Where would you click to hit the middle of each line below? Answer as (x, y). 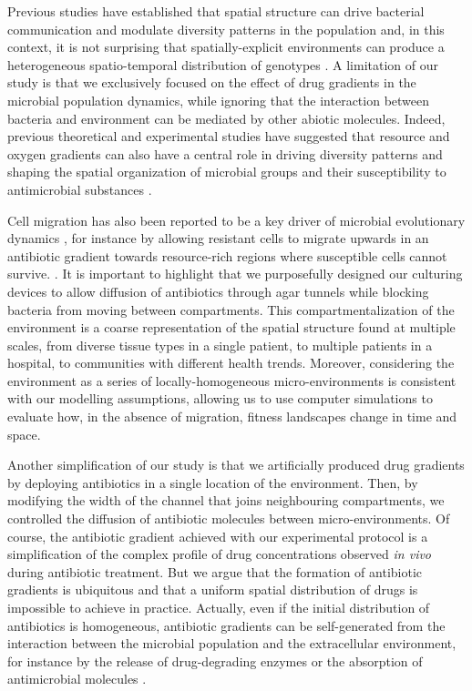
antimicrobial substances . (80, 189)
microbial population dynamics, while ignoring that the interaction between (219, 100)
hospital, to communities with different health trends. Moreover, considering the (231, 363)
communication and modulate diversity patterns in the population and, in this (226, 29)
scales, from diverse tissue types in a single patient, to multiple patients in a (220, 345)
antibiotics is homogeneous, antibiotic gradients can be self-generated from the (226, 625)
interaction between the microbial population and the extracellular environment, (232, 643)
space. (24, 434)
